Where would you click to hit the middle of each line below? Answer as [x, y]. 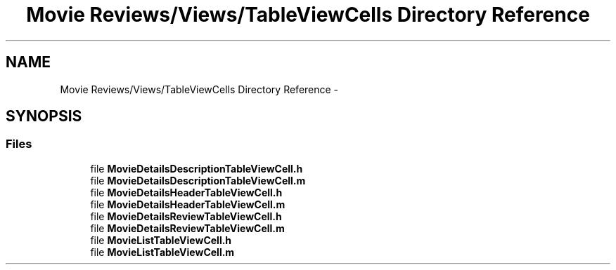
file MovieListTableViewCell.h [161, 240]
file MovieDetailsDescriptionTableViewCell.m [198, 180]
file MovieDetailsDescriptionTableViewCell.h [197, 168]
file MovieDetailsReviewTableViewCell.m [187, 228]
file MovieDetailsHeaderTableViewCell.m [188, 204]
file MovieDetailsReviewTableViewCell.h [186, 216]
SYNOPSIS [44, 116]
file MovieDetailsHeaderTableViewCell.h [186, 192]
